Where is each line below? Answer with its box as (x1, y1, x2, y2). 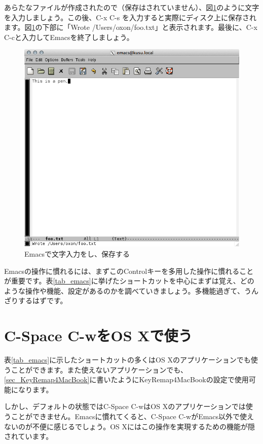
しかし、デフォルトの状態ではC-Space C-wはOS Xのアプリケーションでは (4, 401, 246, 412)
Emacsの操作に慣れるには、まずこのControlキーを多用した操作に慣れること (4, 265, 254, 276)
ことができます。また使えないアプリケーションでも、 (11, 364, 187, 375)
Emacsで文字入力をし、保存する (24, 248, 130, 259)
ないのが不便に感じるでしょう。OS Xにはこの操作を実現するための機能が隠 (4, 421, 255, 431)
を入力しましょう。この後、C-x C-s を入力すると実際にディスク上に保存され (4, 12, 256, 22)
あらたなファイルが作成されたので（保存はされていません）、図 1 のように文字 (4, 2, 259, 12)
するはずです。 (18, 295, 67, 306)
